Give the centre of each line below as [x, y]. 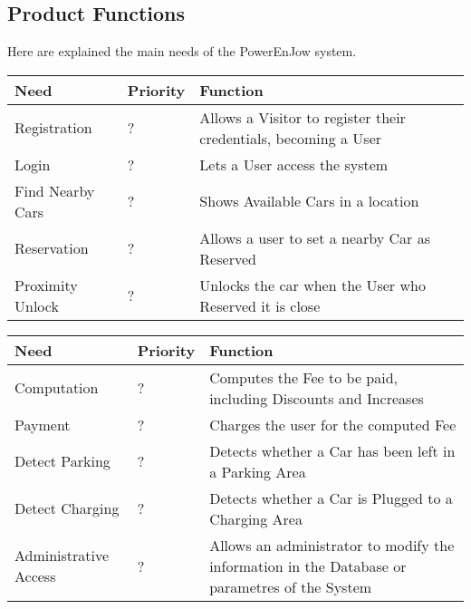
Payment [43, 424]
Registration [53, 128]
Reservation [52, 248]
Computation [57, 388]
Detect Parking [62, 461]
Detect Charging [67, 508]
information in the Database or [308, 565]
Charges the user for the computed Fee [333, 424]
